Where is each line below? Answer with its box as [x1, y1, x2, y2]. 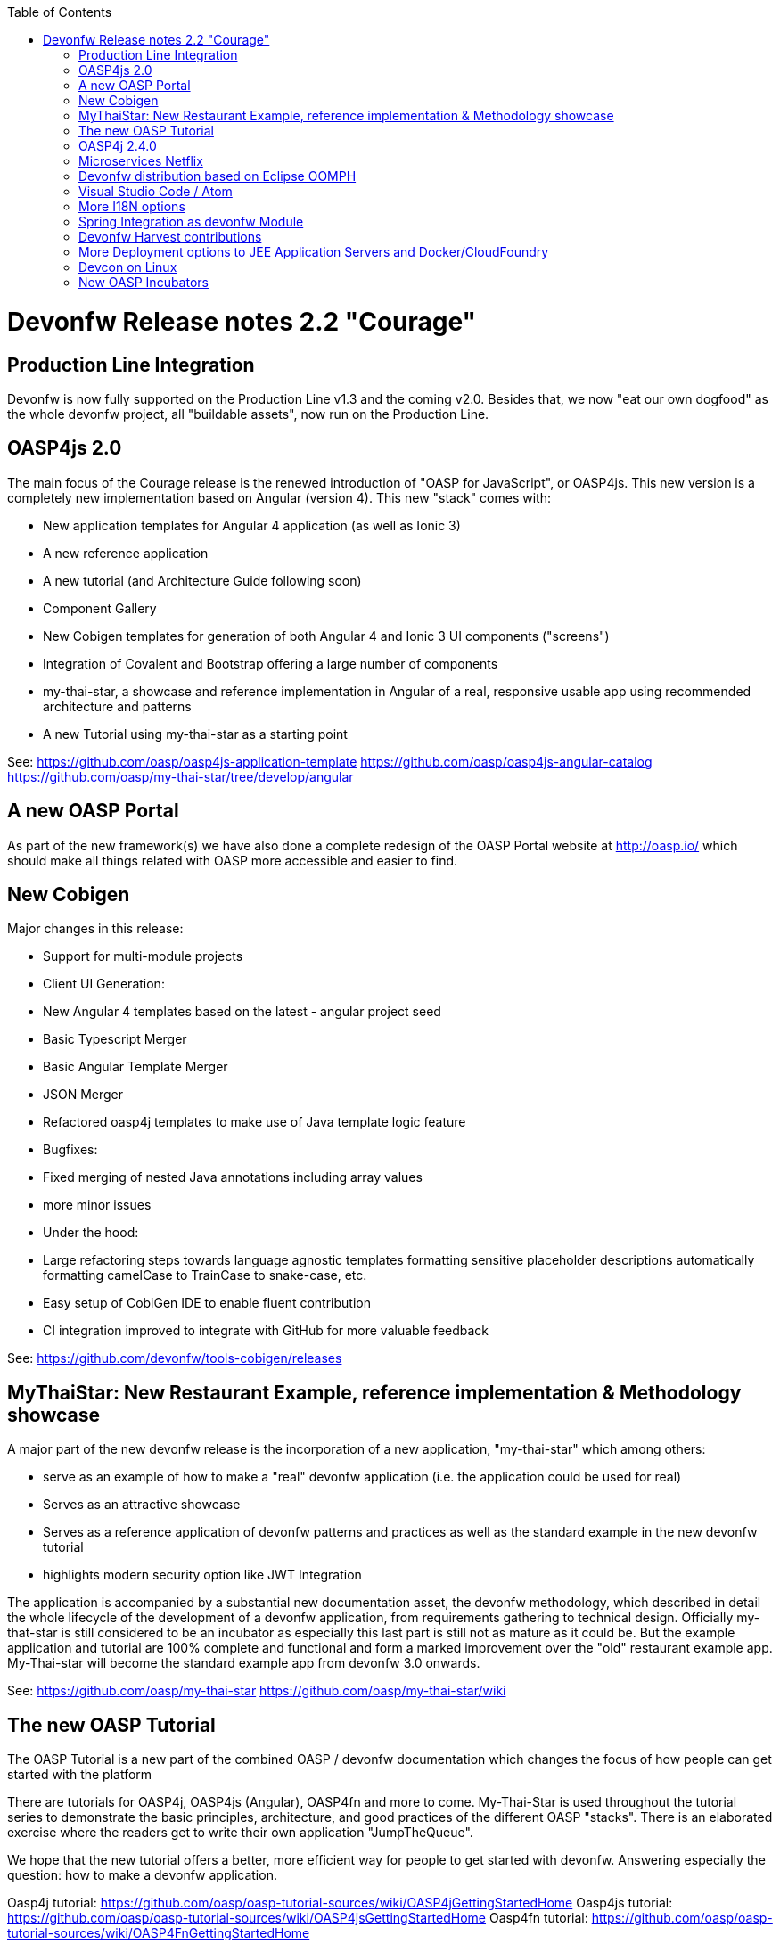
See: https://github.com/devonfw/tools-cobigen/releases [7, 1350, 342, 1366]
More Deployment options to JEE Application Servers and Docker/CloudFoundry [78, 244, 549, 259]
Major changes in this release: [7, 921, 184, 937]
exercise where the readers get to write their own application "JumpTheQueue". [7, 1825, 473, 1841]
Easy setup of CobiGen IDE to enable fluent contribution [43, 1295, 371, 1311]
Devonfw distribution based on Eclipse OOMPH [78, 168, 357, 184]
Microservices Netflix [78, 153, 203, 168]
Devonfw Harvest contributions [78, 229, 262, 244]
